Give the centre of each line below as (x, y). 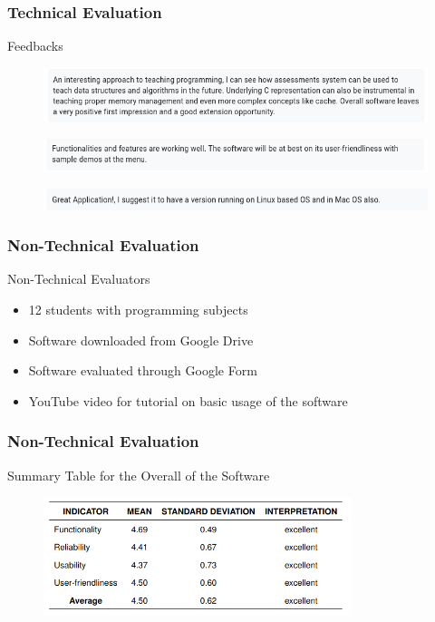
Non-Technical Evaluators (79, 279)
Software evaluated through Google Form (143, 370)
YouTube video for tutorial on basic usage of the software (188, 400)
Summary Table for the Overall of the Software (139, 475)
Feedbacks (35, 46)
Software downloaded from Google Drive (141, 340)
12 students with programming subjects (138, 309)
